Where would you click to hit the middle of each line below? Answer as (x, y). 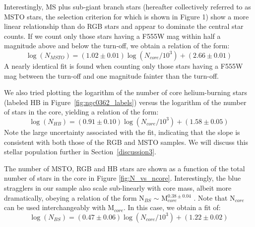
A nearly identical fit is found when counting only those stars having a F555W (124, 65)
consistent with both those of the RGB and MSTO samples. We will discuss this (126, 142)
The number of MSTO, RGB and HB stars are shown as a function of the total (125, 168)
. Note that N (214, 197)
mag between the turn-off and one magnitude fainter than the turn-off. (111, 75)
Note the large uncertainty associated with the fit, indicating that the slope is (122, 132)
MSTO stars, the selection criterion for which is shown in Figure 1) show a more (127, 16)
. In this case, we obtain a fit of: (172, 207)
